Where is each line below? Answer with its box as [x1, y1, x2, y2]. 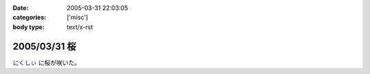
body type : [12, 22, 45, 31]
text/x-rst [66, 22, 93, 31]
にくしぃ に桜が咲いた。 [12, 58, 81, 67]
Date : [12, 4, 29, 12]
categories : [12, 14, 47, 22]
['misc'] [66, 14, 88, 22]
